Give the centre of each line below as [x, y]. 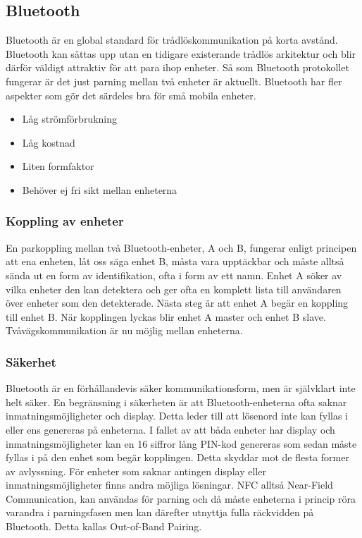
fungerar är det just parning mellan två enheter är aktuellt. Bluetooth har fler [174, 81]
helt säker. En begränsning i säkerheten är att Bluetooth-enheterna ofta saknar [176, 402]
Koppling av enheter [65, 221]
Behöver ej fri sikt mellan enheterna [100, 189]
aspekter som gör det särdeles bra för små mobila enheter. [131, 95]
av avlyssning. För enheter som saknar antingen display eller [136, 471]
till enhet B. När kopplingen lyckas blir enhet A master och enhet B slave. [166, 316]
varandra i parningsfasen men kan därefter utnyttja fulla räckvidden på [160, 512]
